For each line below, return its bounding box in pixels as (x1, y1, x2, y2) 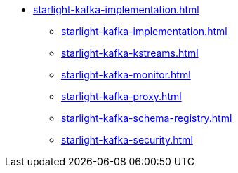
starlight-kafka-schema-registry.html (61, 112, 232, 124)
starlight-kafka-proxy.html (61, 90, 182, 102)
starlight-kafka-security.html (61, 134, 193, 146)
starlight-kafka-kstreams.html (61, 47, 199, 59)
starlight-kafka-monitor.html (61, 69, 191, 81)
